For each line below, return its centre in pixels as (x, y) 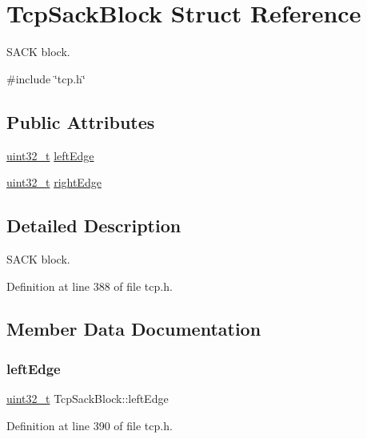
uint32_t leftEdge (50, 155)
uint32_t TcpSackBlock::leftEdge (88, 399)
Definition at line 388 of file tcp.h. (90, 286)
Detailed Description (94, 226)
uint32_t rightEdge (54, 182)
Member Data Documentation (134, 329)
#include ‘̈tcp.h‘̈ (46, 78)
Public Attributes (81, 121)
